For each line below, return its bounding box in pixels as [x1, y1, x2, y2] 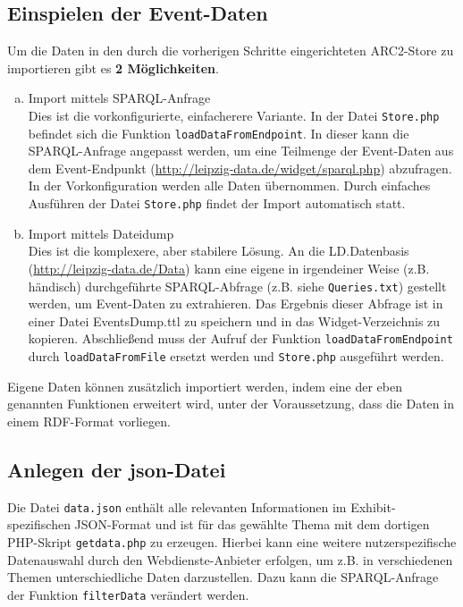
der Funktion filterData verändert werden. [7, 585, 249, 603]
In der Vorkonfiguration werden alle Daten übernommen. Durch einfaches [28, 176, 431, 195]
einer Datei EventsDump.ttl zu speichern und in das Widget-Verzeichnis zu [28, 311, 441, 330]
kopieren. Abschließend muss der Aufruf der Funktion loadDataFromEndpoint [28, 329, 453, 348]
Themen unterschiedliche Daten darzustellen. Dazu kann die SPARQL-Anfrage [7, 568, 439, 586]
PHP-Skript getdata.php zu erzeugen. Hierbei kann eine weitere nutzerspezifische [7, 532, 457, 551]
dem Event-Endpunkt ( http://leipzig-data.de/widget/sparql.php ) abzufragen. [28, 158, 452, 177]
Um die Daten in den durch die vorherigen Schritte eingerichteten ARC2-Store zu [7, 41, 454, 60]
